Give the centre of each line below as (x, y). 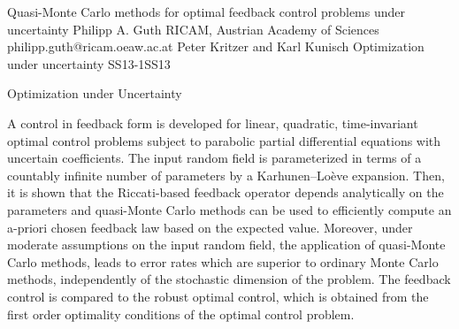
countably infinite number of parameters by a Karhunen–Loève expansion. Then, (226, 175)
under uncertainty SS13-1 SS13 (89, 63)
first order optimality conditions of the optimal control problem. (181, 314)
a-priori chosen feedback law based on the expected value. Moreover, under (210, 227)
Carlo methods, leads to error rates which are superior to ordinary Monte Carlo (223, 261)
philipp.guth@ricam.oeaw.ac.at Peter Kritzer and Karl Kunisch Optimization (216, 46)
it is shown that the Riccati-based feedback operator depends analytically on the (226, 192)
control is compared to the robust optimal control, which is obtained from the (218, 296)
